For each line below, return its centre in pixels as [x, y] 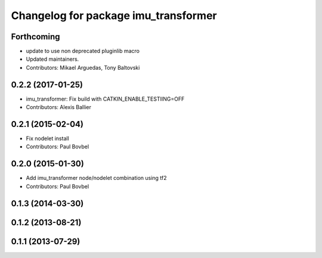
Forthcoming [35, 37]
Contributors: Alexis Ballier [59, 107]
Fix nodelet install [48, 139]
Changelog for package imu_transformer [114, 15]
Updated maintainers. [52, 59]
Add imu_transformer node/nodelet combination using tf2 [96, 178]
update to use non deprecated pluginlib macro [83, 51]
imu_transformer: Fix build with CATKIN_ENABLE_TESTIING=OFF [105, 99]
